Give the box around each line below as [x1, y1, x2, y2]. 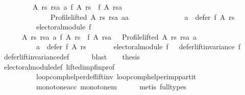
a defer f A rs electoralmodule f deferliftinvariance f [36, 41, 241, 52]
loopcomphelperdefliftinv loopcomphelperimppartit [36, 71, 197, 82]
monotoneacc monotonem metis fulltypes [36, 81, 187, 91]
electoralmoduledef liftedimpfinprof [4, 61, 115, 72]
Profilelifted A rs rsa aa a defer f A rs [50, 11, 235, 22]
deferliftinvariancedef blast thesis [4, 51, 140, 61]
